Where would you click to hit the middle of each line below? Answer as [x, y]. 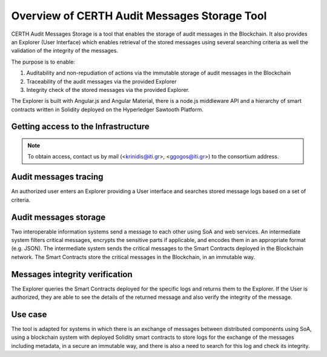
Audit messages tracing [57, 177]
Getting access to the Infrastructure [80, 127]
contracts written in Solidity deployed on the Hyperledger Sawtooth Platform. [107, 110]
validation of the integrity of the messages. [64, 51]
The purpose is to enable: [43, 62]
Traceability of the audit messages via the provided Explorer [101, 81]
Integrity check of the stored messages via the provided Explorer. [108, 90]
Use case [29, 314]
